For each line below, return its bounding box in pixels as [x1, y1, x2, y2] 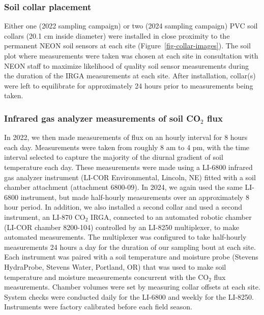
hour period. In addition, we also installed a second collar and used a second [4, 202, 242, 212]
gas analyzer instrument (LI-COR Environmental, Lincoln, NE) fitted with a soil [4, 171, 256, 182]
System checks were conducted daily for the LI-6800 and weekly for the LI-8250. [4, 291, 254, 302]
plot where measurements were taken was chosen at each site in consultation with [4, 50, 258, 61]
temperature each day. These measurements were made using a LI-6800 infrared [4, 161, 253, 172]
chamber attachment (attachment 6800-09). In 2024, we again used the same [4, 182, 243, 192]
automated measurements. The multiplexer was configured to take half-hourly [4, 232, 247, 242]
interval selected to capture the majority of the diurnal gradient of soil [4, 152, 223, 162]
